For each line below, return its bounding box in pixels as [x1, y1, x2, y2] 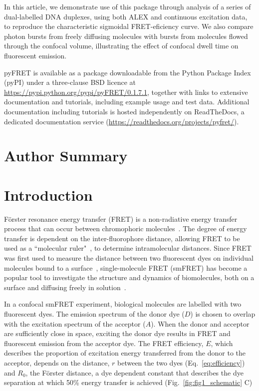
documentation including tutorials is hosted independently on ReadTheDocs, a [4, 106, 245, 116]
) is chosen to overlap [190, 308, 256, 319]
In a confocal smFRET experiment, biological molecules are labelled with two [4, 299, 242, 309]
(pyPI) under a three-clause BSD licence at [4, 77, 136, 87]
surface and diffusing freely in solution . [4, 282, 126, 292]
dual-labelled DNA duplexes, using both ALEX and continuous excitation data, [4, 11, 248, 21]
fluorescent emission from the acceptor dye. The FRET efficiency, [4, 338, 204, 348]
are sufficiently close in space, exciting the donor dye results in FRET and [4, 328, 231, 339]
